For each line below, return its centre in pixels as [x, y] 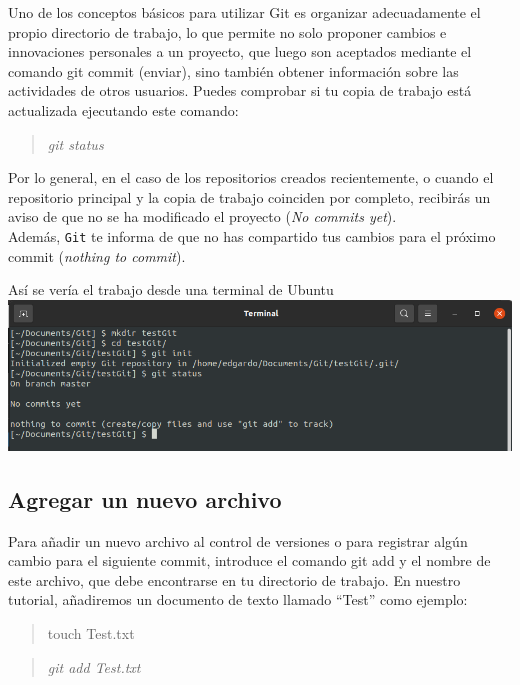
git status [75, 143]
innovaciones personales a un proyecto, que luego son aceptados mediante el [240, 51]
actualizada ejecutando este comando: [123, 109]
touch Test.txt [91, 632]
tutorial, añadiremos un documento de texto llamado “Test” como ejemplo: [238, 599]
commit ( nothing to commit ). [97, 255]
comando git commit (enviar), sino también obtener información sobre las [233, 70]
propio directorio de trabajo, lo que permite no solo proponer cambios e [227, 31]
